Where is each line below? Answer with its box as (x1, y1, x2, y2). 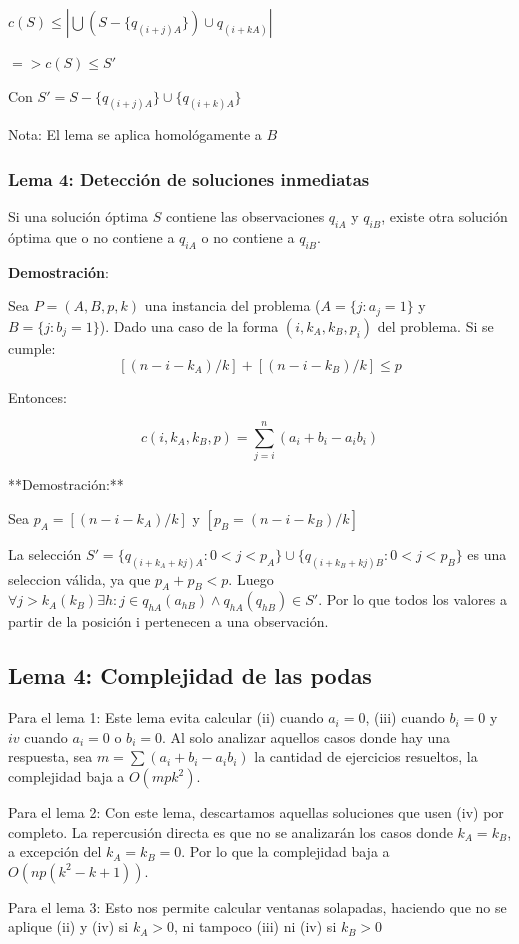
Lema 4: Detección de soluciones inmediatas (8, 166, 370, 191)
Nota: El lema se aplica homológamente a (8, 124, 262, 145)
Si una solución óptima (8, 206, 149, 227)
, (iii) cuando (365, 707, 445, 728)
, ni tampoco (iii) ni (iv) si (174, 916, 337, 937)
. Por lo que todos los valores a (318, 589, 507, 610)
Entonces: (8, 386, 67, 407)
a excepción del (8, 841, 102, 862)
